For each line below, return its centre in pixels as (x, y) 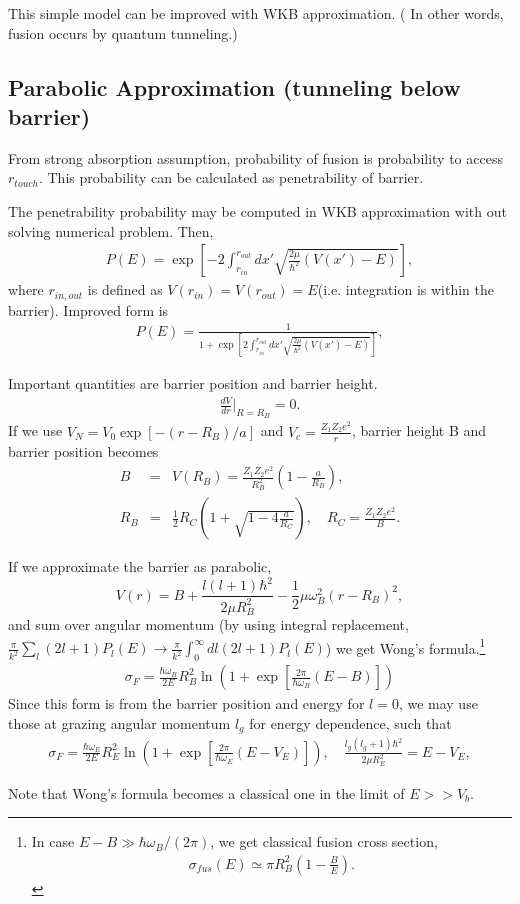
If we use (35, 430)
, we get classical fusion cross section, (324, 841)
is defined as (125, 289)
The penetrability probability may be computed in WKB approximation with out (257, 210)
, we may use (438, 703)
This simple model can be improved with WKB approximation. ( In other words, (256, 13)
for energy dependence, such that (350, 722)
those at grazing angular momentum (119, 722)
